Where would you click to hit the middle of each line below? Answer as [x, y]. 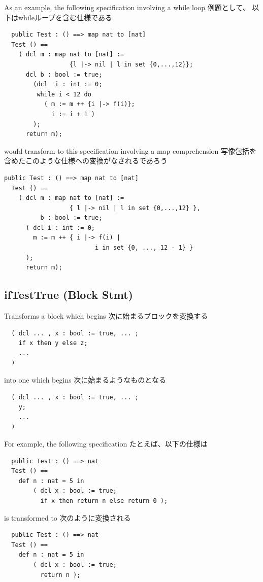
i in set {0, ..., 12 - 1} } [144, 248]
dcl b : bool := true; [64, 74]
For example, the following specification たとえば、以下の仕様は [106, 443]
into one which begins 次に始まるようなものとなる [85, 380]
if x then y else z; [53, 343]
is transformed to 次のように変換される [68, 517]
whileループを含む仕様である [65, 17]
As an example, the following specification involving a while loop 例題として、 [127, 7]
